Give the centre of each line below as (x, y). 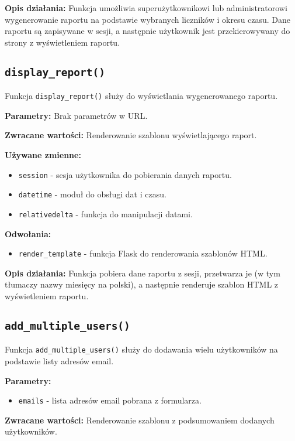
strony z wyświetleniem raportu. (63, 42)
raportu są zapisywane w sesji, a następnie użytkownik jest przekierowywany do (147, 31)
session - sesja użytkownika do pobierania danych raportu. (125, 174)
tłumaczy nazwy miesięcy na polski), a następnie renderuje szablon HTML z (142, 284)
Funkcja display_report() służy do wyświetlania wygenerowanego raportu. (141, 96)
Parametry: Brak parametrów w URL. (76, 115)
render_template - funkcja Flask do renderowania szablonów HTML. (143, 253)
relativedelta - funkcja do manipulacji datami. (105, 213)
